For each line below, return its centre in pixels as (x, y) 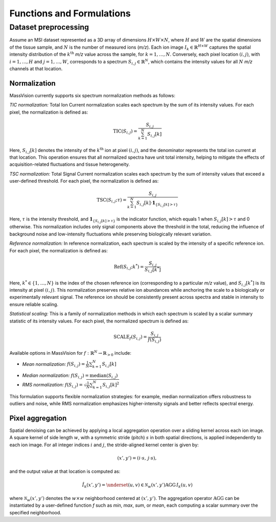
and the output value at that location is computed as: (65, 471)
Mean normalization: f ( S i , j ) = (54, 365)
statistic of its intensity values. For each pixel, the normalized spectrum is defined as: (99, 321)
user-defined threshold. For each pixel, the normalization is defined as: (84, 181)
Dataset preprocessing (49, 27)
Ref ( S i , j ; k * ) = (129, 267)
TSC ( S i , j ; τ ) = (112, 201)
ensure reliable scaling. (34, 304)
